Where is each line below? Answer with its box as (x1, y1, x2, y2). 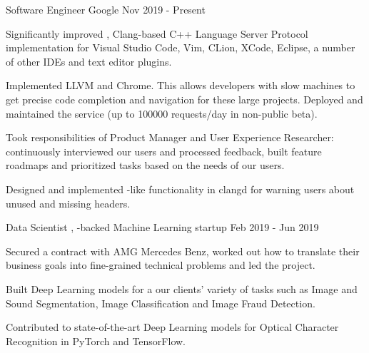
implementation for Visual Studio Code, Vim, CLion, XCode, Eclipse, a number (6, 40, 355, 55)
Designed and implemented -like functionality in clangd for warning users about (6, 181, 355, 196)
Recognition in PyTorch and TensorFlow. (6, 333, 186, 348)
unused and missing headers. (6, 195, 131, 210)
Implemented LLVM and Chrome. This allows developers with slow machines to (6, 78, 355, 93)
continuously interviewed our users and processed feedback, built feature (6, 143, 322, 158)
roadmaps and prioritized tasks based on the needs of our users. (6, 158, 285, 173)
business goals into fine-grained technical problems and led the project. (6, 257, 315, 272)
